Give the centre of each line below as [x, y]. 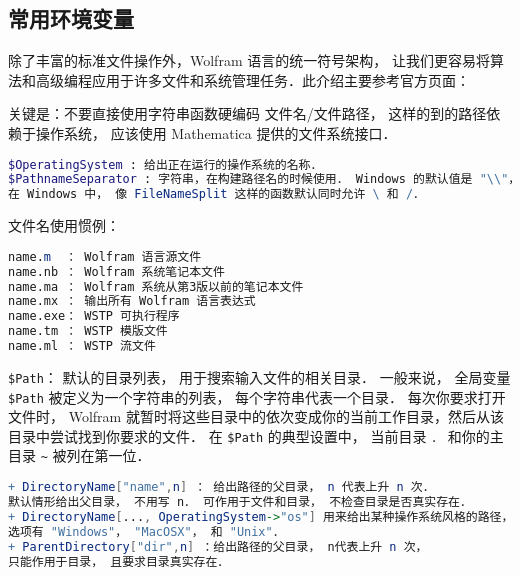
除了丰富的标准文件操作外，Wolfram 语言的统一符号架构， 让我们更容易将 [249, 60]
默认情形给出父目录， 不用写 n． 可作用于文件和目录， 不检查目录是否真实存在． [240, 502]
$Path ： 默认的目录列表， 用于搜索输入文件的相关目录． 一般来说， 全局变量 [259, 376]
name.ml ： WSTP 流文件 [82, 346]
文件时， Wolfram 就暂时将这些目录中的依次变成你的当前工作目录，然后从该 [256, 416]
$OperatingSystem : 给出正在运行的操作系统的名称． [165, 164]
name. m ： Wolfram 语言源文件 [105, 256]
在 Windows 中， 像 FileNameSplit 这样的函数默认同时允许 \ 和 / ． [216, 194]
